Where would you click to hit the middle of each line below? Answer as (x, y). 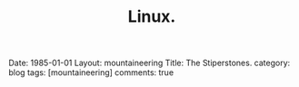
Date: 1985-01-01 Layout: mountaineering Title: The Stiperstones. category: (149, 63)
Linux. (152, 17)
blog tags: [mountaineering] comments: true (91, 72)
